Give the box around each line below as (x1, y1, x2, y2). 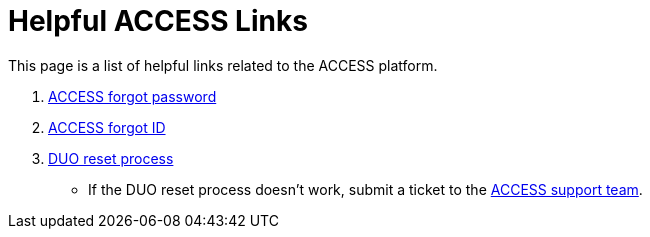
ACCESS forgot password (48, 87, 217, 105)
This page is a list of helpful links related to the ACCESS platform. (8, 56, 438, 74)
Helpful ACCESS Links (8, 4, 308, 38)
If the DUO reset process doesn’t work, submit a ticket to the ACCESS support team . (88, 180, 643, 198)
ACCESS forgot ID (48, 118, 166, 136)
